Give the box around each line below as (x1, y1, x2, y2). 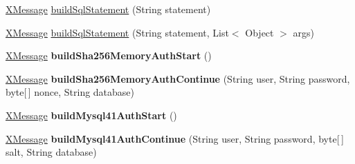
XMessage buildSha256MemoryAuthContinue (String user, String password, (6, 71, 350, 85)
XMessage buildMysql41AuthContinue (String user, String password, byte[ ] (6, 131, 344, 145)
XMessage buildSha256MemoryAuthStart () (6, 48, 212, 63)
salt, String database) (6, 145, 97, 159)
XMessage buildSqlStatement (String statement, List (6, 25, 229, 39)
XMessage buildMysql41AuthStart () (6, 107, 177, 122)
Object (245, 25, 274, 39)
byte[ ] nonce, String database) (6, 85, 135, 99)
